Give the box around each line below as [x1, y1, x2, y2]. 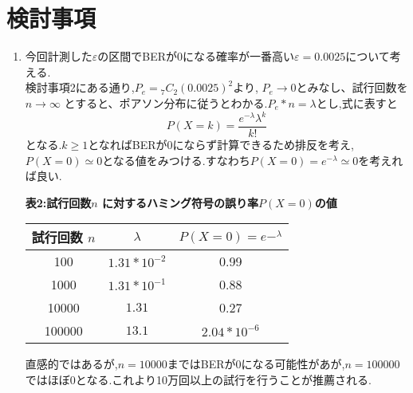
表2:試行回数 [25, 194, 92, 210]
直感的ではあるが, [25, 356, 118, 372]
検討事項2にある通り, [25, 79, 135, 96]
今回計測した [25, 48, 92, 65]
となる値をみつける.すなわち [102, 151, 250, 168]
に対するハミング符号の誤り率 [102, 194, 259, 210]
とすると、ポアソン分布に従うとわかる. [64, 94, 268, 111]
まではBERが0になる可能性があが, [167, 356, 345, 372]
